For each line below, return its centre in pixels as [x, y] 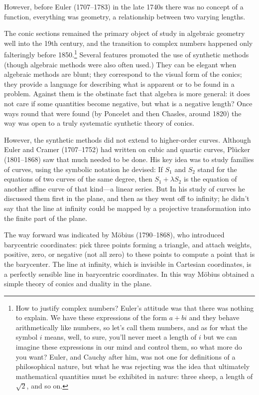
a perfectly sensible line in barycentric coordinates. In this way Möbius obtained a [129, 274]
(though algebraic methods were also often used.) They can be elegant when [120, 64]
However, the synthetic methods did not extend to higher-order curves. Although [128, 139]
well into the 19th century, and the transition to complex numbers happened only [129, 43]
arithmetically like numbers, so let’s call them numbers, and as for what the [131, 327]
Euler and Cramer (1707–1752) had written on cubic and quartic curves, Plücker [127, 149]
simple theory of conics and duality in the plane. [78, 284]
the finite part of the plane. [46, 218]
